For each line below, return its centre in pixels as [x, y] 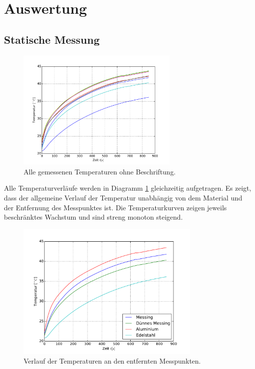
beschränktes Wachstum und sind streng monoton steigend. [93, 217]
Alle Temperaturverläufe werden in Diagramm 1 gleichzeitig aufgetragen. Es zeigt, [128, 188]
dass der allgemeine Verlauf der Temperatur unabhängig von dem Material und [123, 197]
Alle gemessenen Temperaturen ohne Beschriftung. [100, 171]
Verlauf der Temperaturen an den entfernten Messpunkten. [112, 360]
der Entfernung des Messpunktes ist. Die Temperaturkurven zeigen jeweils [115, 207]
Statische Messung [52, 39]
